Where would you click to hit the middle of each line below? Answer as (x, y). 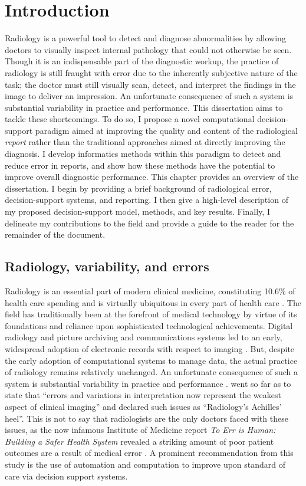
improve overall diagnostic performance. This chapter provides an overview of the (152, 177)
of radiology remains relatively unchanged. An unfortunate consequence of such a (152, 372)
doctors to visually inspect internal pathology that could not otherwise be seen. (148, 49)
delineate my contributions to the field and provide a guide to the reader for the (149, 223)
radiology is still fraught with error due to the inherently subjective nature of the (151, 72)
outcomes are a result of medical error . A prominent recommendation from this (149, 453)
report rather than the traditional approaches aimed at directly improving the (145, 142)
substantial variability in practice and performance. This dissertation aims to (144, 107)
